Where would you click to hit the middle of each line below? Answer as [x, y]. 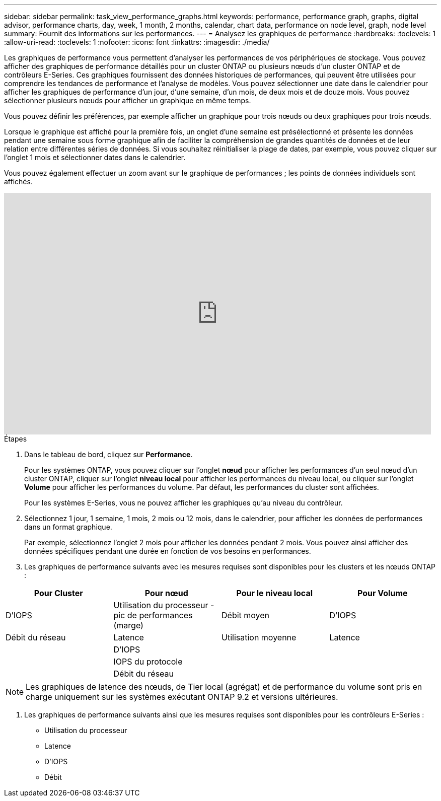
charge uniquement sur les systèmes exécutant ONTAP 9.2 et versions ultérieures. [182, 697]
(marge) [128, 625]
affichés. [18, 181]
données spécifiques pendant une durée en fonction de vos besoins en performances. [168, 551]
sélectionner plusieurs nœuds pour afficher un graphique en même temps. [128, 100]
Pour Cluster [58, 593]
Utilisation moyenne [259, 637]
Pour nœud [166, 593]
